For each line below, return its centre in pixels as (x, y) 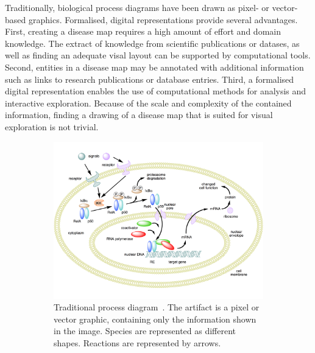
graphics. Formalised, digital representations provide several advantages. (163, 19)
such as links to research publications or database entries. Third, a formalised (150, 79)
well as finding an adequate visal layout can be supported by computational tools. (158, 55)
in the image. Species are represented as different (145, 331)
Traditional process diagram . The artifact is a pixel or (157, 307)
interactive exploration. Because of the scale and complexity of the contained (148, 103)
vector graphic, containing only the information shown (155, 319)
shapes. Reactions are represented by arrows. (137, 342)
